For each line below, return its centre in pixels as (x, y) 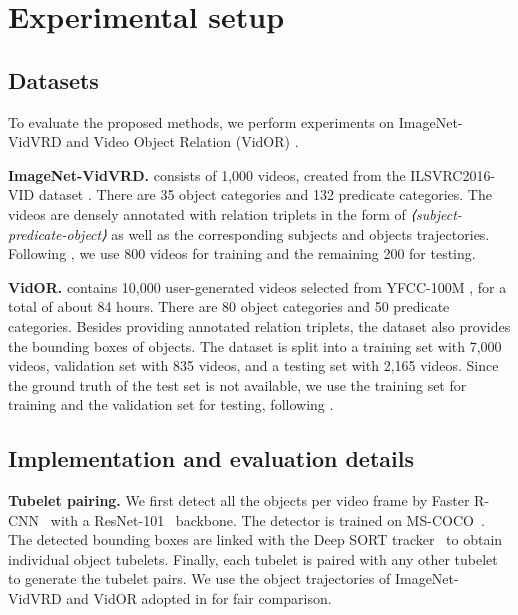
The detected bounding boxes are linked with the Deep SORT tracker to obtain (255, 539)
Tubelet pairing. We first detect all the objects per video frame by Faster (239, 500)
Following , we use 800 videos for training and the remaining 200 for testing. (242, 253)
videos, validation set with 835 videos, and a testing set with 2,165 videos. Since (253, 365)
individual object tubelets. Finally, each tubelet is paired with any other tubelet (253, 558)
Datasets (53, 79)
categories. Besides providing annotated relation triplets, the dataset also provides (259, 325)
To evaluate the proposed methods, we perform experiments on (201, 121)
